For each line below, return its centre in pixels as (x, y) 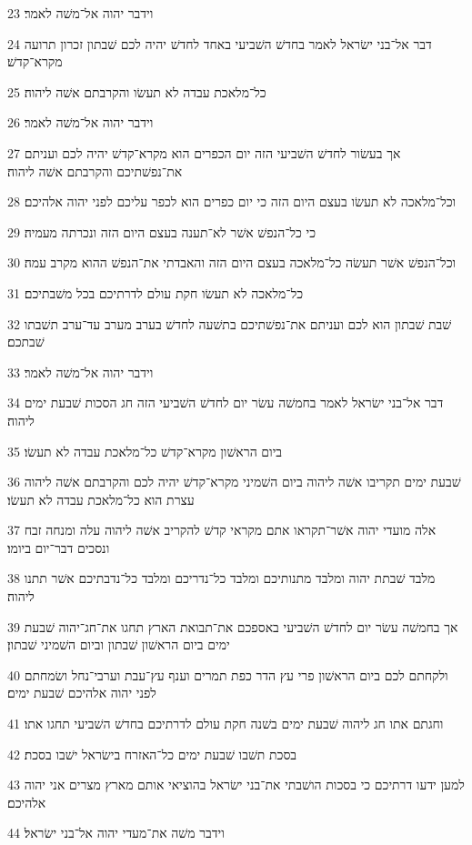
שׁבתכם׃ (26, 342)
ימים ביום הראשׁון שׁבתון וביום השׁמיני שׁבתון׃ (119, 644)
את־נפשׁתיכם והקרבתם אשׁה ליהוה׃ (95, 171)
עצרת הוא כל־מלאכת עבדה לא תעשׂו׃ (101, 499)
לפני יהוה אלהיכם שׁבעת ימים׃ (82, 693)
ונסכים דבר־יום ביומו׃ (59, 547)
